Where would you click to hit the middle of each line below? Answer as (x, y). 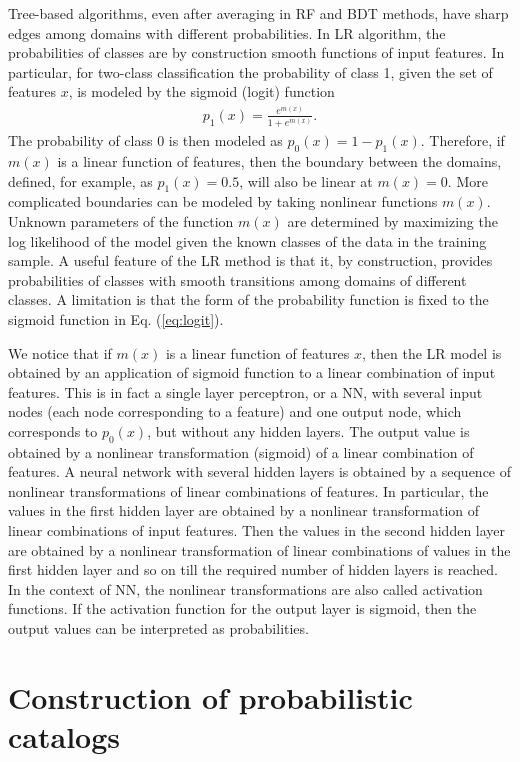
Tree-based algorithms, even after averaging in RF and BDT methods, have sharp (258, 13)
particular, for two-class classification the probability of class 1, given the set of (250, 71)
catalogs (64, 736)
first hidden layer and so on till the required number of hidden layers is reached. (253, 569)
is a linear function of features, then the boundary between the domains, (279, 160)
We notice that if (60, 352)
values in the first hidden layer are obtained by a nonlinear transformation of (244, 510)
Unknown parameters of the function (121, 220)
